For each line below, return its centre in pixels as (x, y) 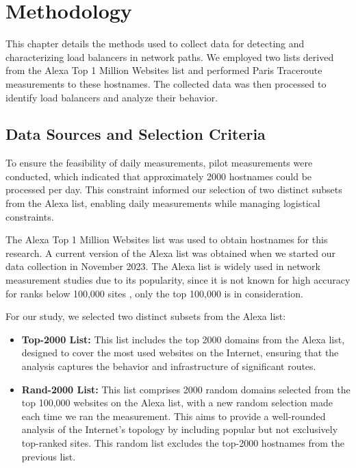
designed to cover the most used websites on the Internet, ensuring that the (180, 353)
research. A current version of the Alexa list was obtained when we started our (171, 253)
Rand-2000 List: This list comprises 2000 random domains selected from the (186, 389)
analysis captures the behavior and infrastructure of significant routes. (169, 366)
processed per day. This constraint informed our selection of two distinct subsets (174, 189)
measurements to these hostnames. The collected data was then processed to (166, 83)
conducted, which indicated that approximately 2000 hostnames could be (159, 176)
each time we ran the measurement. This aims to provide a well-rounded (174, 416)
